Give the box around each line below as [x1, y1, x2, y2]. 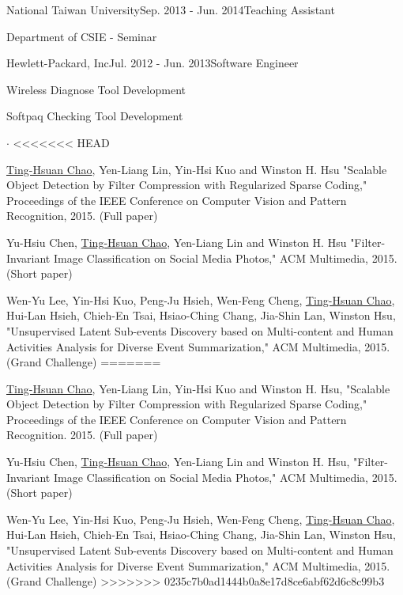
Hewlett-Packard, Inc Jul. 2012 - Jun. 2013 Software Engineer [6, 55, 299, 71]
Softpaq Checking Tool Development [6, 108, 183, 124]
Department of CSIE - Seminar [6, 28, 157, 44]
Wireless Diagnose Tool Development [6, 81, 186, 97]
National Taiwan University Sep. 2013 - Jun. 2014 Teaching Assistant [6, 2, 335, 17]
